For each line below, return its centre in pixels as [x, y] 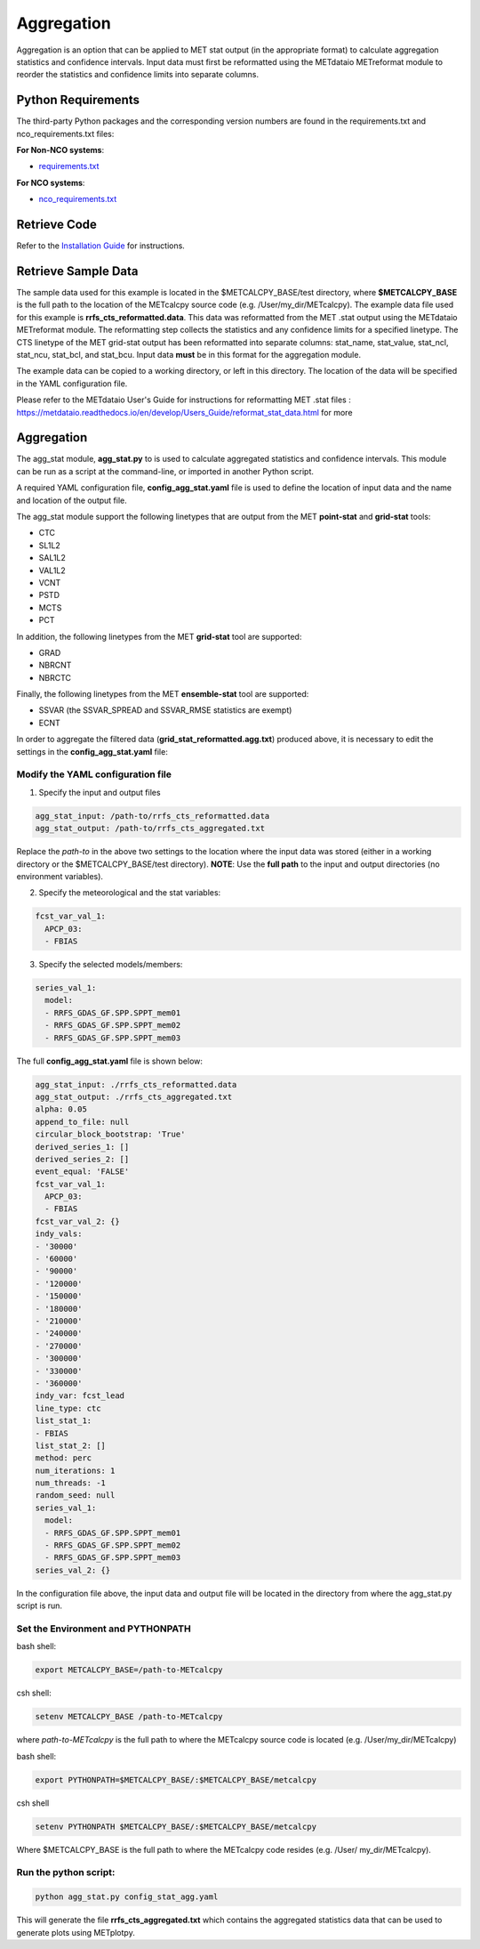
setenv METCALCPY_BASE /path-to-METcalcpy [129, 1717]
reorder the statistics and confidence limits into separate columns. [138, 75]
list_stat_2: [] [71, 1445]
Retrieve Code [57, 224]
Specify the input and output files [100, 792]
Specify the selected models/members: [111, 965]
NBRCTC [55, 677]
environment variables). [60, 876]
